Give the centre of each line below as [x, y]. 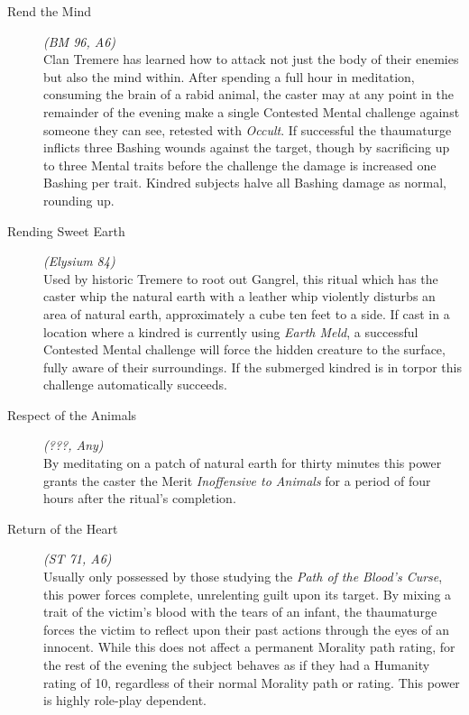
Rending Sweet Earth [66, 230]
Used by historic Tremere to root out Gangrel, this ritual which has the [241, 278]
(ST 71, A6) [78, 559]
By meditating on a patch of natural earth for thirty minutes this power [243, 463]
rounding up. [79, 200]
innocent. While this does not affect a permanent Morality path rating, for [249, 647]
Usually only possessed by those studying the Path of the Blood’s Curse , [243, 577]
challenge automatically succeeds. [135, 385]
